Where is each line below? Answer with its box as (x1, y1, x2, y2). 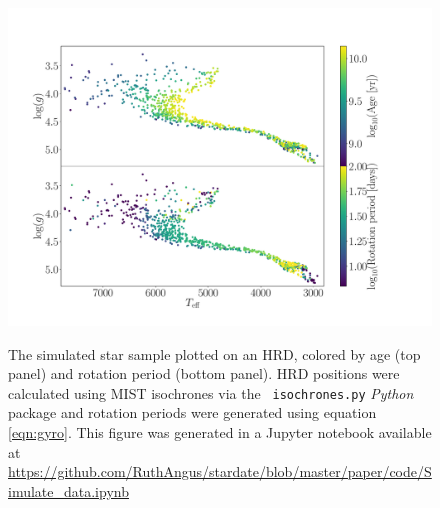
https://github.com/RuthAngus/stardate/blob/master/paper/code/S (8, 461, 432, 482)
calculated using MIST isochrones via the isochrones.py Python (8, 382, 414, 403)
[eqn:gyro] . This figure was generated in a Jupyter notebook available (8, 422, 432, 443)
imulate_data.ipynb (8, 480, 129, 501)
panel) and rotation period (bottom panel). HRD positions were (8, 363, 400, 384)
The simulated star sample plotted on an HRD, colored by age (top (8, 343, 421, 364)
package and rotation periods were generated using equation (8, 402, 377, 423)
